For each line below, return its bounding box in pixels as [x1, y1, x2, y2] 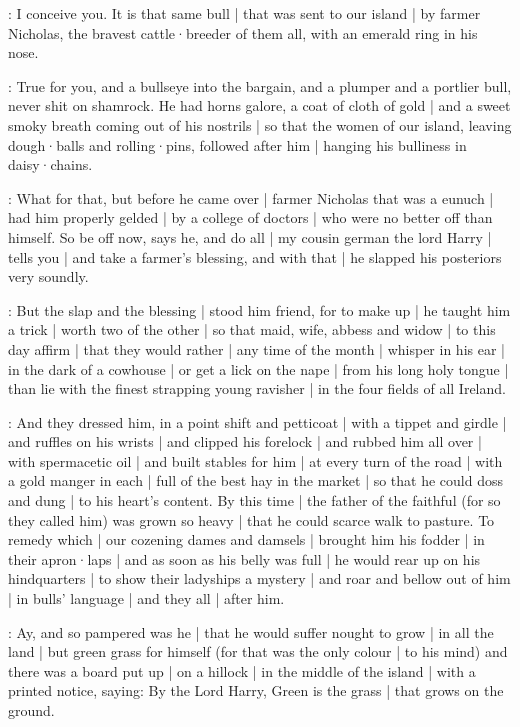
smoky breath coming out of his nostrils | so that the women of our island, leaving [8, 114, 512, 135]
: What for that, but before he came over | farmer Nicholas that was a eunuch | [8, 187, 494, 208]
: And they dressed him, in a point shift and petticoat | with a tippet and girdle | [8, 411, 507, 432]
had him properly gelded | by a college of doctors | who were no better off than [8, 207, 493, 228]
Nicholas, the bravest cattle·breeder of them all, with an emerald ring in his [8, 22, 478, 43]
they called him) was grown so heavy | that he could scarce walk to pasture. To [8, 509, 495, 530]
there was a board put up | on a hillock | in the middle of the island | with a [8, 660, 476, 681]
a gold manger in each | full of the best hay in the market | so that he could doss [8, 470, 504, 491]
